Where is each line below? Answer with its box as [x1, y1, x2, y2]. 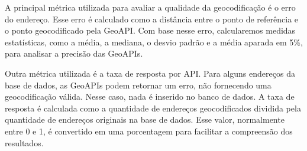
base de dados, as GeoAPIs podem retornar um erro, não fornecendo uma [5, 78, 272, 91]
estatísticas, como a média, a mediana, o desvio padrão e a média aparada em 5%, [5, 35, 303, 48]
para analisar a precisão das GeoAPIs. [5, 47, 143, 60]
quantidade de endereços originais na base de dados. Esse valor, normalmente [5, 113, 285, 126]
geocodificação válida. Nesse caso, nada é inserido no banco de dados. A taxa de [5, 90, 295, 103]
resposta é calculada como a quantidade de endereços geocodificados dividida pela [5, 101, 301, 114]
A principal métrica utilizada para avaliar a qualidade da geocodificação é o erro [5, 1, 296, 13]
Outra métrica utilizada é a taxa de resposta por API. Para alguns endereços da [5, 67, 295, 79]
